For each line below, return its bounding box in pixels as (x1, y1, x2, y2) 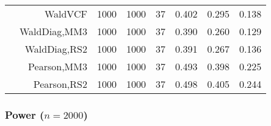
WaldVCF (44, 7, 87, 21)
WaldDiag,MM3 (20, 24, 87, 38)
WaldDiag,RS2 (24, 42, 87, 56)
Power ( (5, 107, 45, 122)
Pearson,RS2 (33, 77, 87, 91)
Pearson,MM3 (28, 59, 87, 73)
